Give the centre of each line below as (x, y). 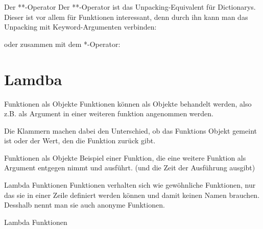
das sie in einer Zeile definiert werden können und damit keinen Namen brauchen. (132, 195)
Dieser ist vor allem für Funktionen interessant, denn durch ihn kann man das (126, 17)
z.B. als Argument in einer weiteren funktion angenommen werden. (109, 113)
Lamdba (33, 79)
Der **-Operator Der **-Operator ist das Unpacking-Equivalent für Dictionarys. (130, 7)
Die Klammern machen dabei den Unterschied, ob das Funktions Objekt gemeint (130, 130)
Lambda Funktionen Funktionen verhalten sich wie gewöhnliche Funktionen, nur (130, 185)
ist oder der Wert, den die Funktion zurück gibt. (80, 141)
